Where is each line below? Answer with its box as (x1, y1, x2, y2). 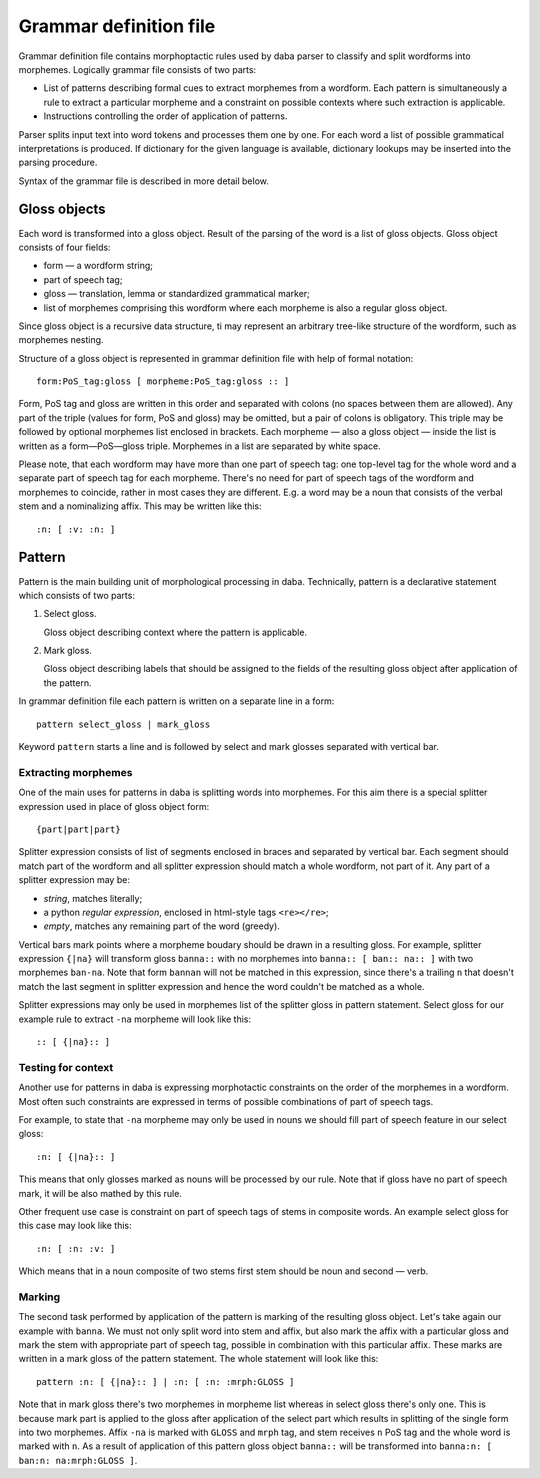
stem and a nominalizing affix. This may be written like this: (18, 500, 262, 512)
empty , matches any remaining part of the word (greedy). (43, 920, 280, 932)
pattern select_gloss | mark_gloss (36, 718, 211, 730)
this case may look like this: (18, 1220, 132, 1232)
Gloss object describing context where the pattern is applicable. (43, 626, 308, 638)
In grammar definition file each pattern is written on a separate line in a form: (18, 695, 335, 707)
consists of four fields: (18, 241, 111, 253)
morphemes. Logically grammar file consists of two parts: (18, 63, 257, 75)
